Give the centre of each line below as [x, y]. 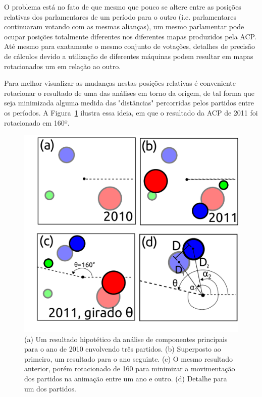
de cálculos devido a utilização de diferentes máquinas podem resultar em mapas [129, 56]
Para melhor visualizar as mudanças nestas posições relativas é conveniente [120, 83]
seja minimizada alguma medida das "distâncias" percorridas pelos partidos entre [129, 103]
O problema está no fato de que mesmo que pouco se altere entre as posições [123, 7]
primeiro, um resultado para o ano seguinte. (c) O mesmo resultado [129, 358]
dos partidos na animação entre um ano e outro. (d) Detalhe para [126, 378]
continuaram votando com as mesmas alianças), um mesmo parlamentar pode [124, 26]
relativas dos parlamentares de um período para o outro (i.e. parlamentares [120, 16]
